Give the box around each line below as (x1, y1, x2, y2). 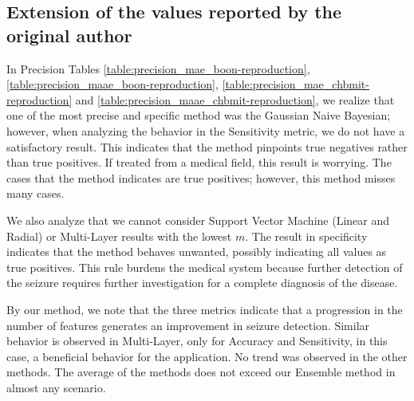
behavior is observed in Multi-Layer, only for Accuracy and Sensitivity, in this (6, 332, 388, 349)
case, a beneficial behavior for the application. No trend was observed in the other (6, 348, 408, 364)
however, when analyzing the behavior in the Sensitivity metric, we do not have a (6, 122, 405, 139)
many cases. (6, 185, 65, 202)
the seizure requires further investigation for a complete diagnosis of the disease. (6, 274, 398, 291)
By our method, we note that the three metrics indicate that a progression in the (6, 301, 403, 317)
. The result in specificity (245, 227, 368, 244)
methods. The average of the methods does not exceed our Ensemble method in (6, 364, 396, 380)
